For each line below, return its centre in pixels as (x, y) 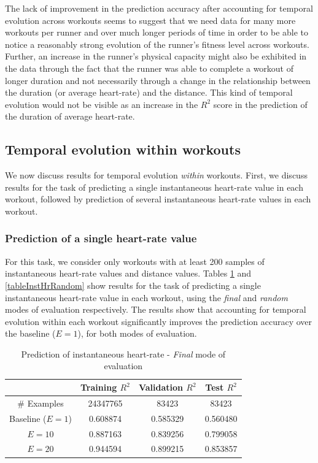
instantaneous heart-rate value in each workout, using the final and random (146, 297)
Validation (161, 387)
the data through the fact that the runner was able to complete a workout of (149, 68)
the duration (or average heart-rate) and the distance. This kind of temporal (149, 92)
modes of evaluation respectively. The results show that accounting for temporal (156, 309)
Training (99, 387)
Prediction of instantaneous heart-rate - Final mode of (123, 354)
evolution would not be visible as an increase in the (102, 104)
